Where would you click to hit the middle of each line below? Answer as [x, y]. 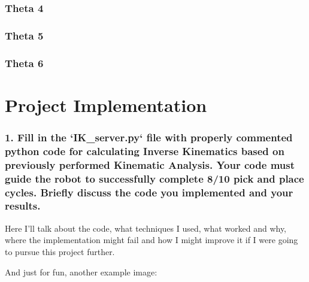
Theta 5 [24, 35]
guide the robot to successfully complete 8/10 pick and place [154, 178]
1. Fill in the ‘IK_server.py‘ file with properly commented [149, 137]
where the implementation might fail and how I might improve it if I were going [152, 240]
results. [23, 206]
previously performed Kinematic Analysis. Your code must [150, 164]
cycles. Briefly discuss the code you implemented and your [149, 192]
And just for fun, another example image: [81, 272]
